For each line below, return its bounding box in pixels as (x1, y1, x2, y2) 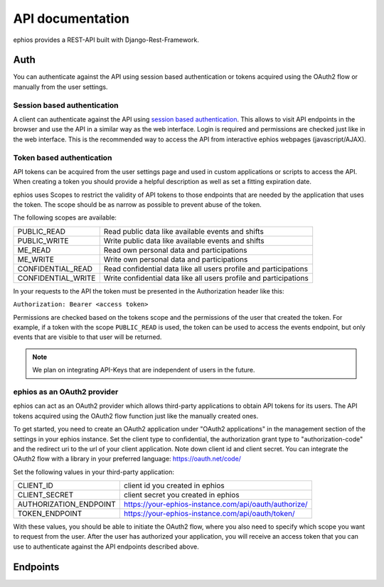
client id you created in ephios (123, 480, 225, 490)
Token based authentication (13, 153, 112, 163)
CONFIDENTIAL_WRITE (17, 273, 96, 283)
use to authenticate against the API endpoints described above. (13, 542, 199, 551)
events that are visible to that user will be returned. (13, 333, 162, 341)
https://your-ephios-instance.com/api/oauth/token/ (123, 509, 295, 519)
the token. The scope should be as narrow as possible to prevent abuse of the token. (13, 200, 262, 209)
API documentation (13, 11, 130, 26)
